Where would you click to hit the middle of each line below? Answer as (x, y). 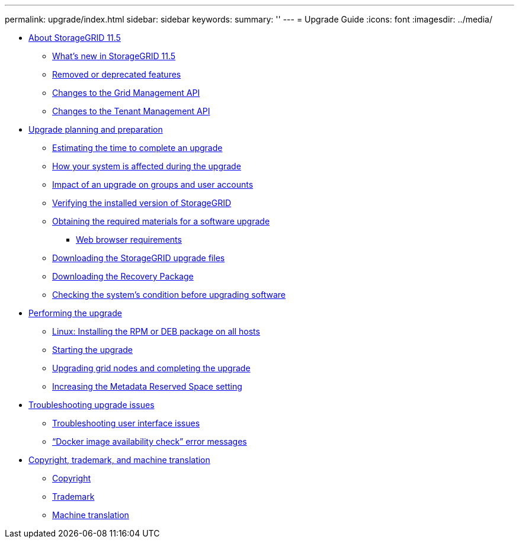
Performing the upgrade (75, 313)
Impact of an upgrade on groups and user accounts (153, 184)
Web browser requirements (129, 240)
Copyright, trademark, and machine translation (119, 460)
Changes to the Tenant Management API (131, 111)
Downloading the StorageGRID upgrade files (139, 258)
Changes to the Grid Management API (126, 93)
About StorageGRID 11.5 (75, 38)
